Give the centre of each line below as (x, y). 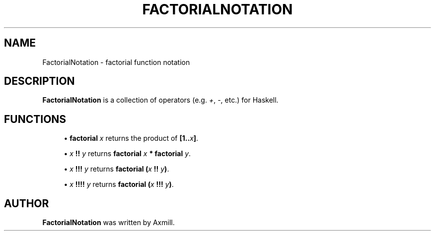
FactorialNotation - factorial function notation (116, 62)
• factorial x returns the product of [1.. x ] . (131, 138)
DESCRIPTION (39, 81)
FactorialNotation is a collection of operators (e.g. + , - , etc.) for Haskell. (160, 100)
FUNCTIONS (35, 119)
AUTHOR (27, 203)
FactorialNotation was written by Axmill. (109, 223)
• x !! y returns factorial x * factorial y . (127, 154)
